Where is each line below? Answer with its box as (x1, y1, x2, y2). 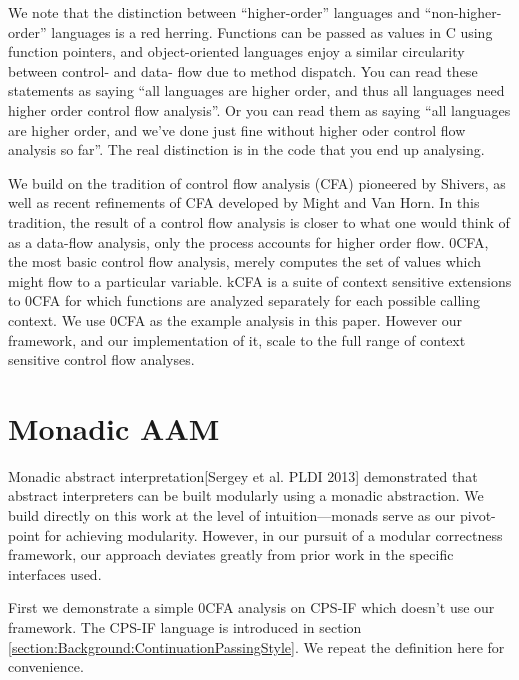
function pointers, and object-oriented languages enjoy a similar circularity (8, 41, 465, 62)
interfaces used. (8, 563, 102, 584)
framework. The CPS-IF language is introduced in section (8, 616, 362, 637)
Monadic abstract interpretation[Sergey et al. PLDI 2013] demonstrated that (8, 465, 478, 486)
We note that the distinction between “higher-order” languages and (8, 2, 421, 22)
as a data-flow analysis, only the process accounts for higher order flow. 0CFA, (8, 231, 489, 252)
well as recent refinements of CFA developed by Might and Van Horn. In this (8, 192, 480, 213)
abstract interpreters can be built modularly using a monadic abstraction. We (8, 485, 484, 506)
